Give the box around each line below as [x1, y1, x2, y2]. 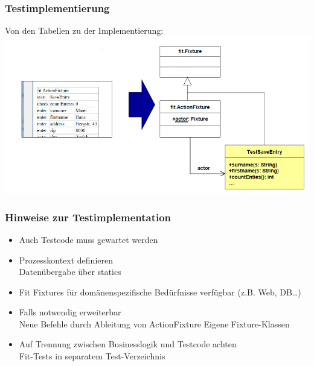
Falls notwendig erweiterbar [19, 306, 121, 318]
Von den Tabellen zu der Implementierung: [5, 24, 164, 37]
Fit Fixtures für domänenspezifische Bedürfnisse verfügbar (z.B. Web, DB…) [19, 285, 301, 298]
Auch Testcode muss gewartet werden [19, 233, 158, 245]
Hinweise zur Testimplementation [5, 209, 171, 224]
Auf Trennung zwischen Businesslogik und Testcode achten [19, 338, 237, 350]
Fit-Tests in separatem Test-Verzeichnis [19, 350, 165, 362]
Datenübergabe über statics [19, 265, 121, 278]
